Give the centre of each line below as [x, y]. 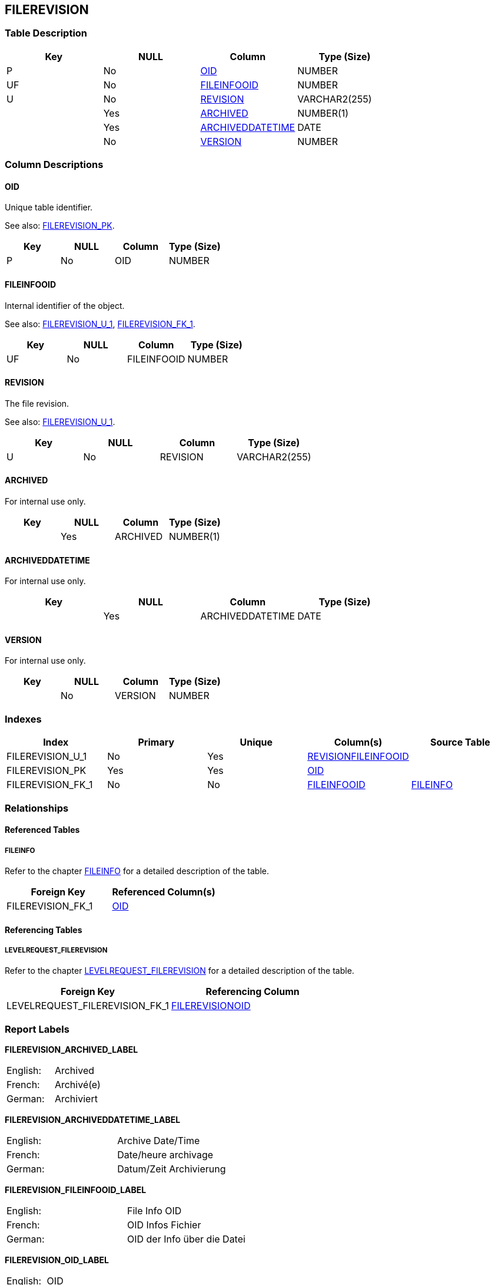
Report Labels [37, 1029]
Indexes [23, 719]
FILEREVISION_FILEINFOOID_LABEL [76, 1190]
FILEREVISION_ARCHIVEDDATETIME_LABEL [93, 1120]
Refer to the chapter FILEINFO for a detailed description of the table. [137, 871]
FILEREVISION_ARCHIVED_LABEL [72, 1050]
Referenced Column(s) [164, 892]
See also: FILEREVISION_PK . [60, 226]
